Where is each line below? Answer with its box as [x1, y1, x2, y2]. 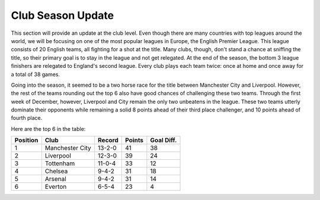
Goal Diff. [150, 136, 177, 145]
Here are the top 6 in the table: [11, 125, 86, 132]
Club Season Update [11, 9, 114, 22]
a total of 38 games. [11, 71, 60, 78]
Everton [44, 183, 67, 191]
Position [14, 136, 39, 145]
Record [98, 136, 119, 145]
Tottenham [44, 159, 75, 168]
